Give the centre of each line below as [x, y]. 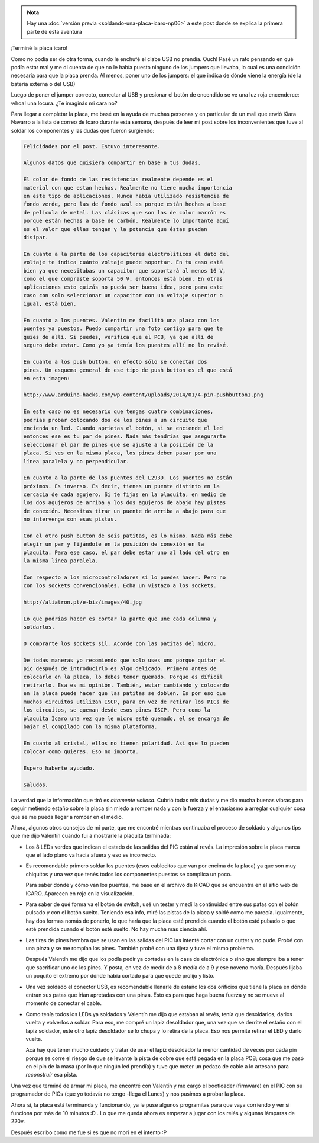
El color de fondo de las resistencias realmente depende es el [118, 180]
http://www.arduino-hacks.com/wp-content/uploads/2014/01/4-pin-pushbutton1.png [143, 395]
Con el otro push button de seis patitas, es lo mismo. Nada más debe [128, 536]
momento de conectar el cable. [64, 1003]
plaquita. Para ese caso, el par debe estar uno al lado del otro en [126, 552]
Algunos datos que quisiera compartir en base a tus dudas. [112, 163]
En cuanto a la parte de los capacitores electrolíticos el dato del [126, 254]
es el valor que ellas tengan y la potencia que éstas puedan [115, 229]
